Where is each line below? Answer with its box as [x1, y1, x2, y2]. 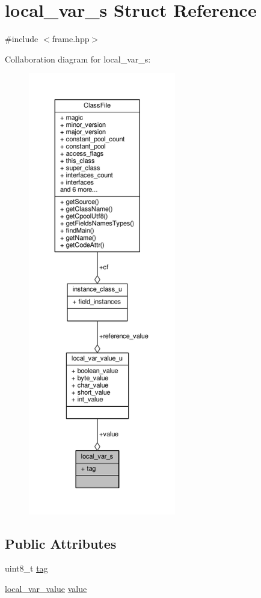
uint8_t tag [5, 562, 48, 575]
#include [5, 32, 38, 45]
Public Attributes [5, 534, 117, 552]
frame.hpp [52, 32, 90, 45]
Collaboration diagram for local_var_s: [5, 52, 151, 65]
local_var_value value [5, 582, 87, 595]
